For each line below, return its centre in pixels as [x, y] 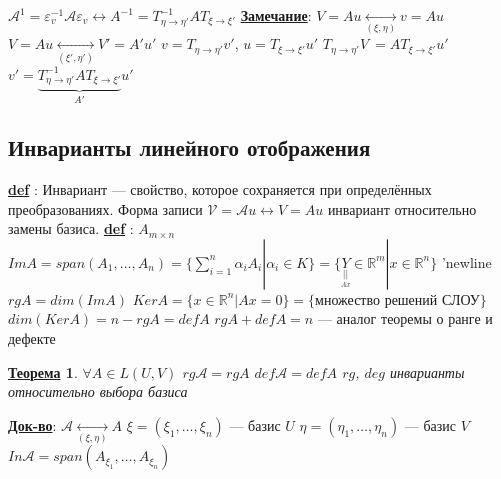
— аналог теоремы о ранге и [405, 318]
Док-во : [32, 424]
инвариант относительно [402, 208]
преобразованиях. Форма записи [105, 208]
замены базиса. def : [71, 228]
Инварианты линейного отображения [189, 147]
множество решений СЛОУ [397, 300]
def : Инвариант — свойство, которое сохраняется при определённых [220, 189]
